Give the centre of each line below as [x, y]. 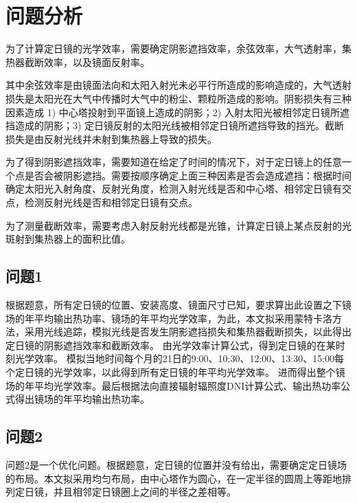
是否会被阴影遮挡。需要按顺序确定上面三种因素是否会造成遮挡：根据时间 [188, 175]
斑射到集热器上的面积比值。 [68, 239]
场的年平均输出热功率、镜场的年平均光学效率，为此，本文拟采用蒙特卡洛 [169, 318]
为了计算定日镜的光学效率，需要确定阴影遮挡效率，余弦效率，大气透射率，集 [178, 48]
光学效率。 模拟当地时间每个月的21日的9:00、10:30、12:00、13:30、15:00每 [180, 358]
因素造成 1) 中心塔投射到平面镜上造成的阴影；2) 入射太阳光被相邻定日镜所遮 [177, 112]
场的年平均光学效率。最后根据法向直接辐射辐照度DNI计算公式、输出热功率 [173, 385]
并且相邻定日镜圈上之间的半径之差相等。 [145, 492]
